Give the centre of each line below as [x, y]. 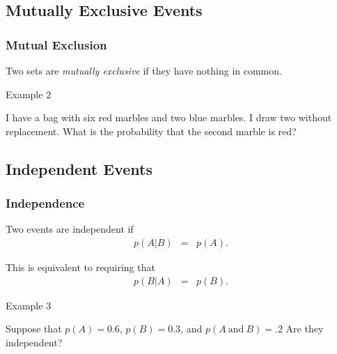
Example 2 [29, 94]
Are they [305, 329]
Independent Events [79, 168]
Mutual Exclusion [56, 44]
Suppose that [34, 329]
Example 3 [29, 305]
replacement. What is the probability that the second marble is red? [151, 131]
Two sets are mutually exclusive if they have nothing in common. [144, 70]
